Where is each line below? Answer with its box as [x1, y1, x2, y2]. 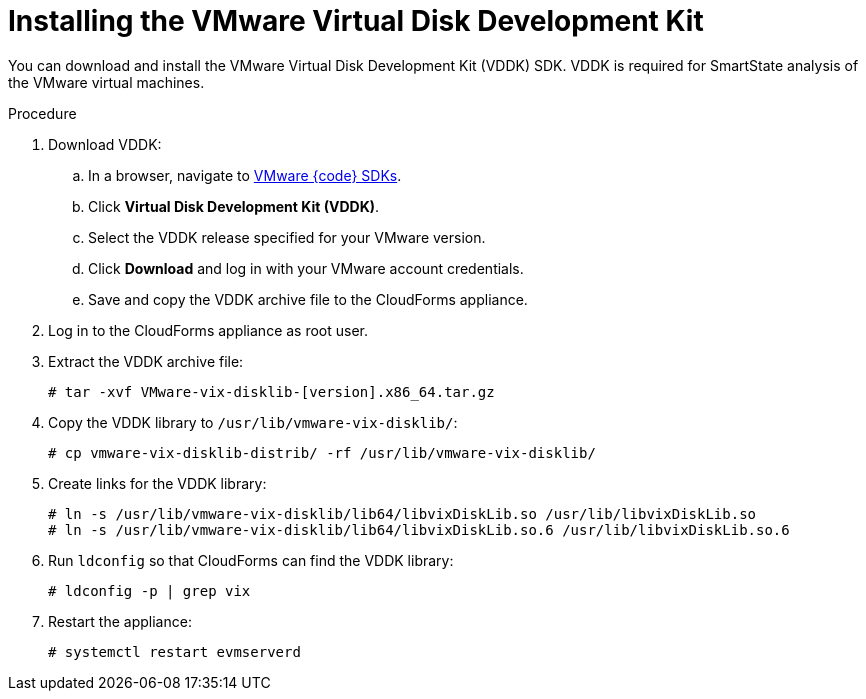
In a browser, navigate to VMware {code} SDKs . [88, 166, 402, 184]
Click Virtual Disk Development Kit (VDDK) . [88, 197, 380, 215]
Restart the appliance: [48, 612, 192, 630]
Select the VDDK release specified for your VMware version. [88, 228, 486, 246]
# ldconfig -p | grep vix [48, 582, 251, 599]
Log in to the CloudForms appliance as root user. [48, 321, 369, 339]
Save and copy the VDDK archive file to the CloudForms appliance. [88, 290, 528, 308]
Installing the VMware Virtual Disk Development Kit [8, 4, 704, 38]
